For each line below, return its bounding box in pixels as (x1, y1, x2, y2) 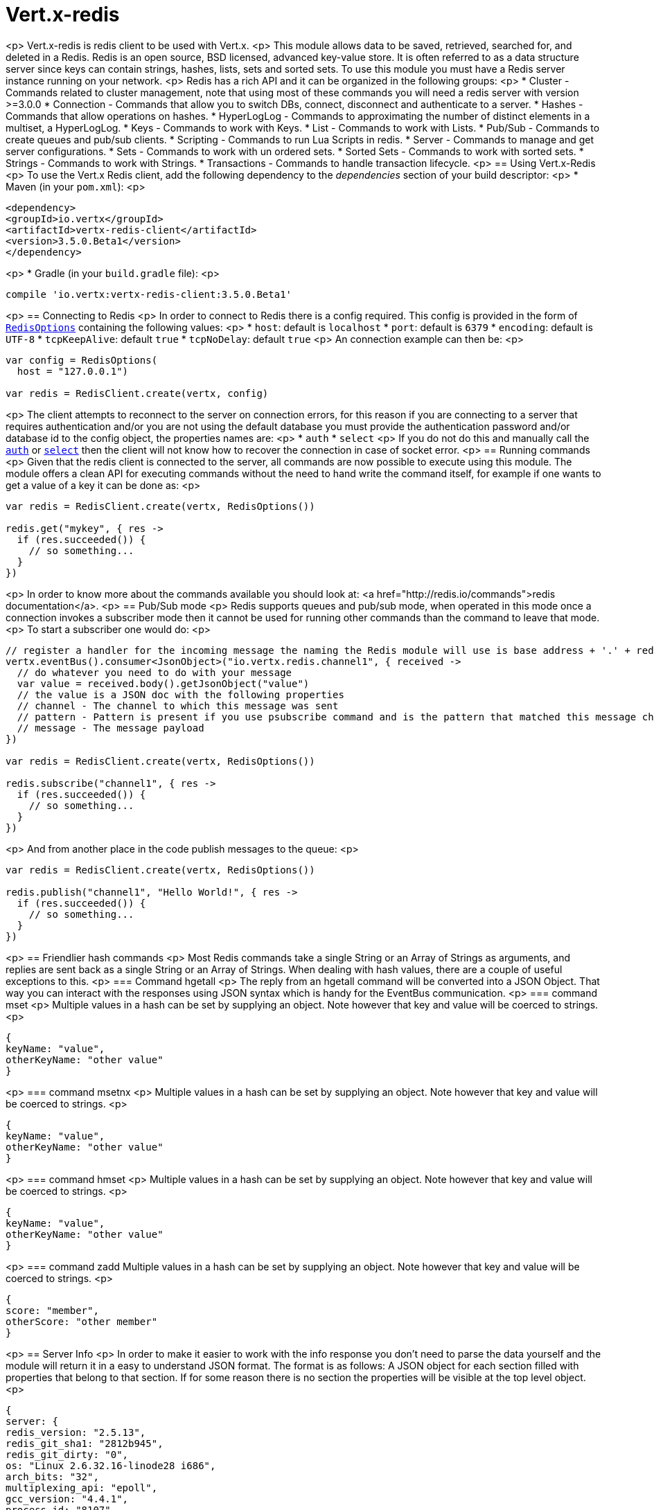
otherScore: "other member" (6, 1315, 158, 1327)
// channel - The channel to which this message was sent (17, 700, 339, 711)
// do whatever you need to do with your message (17, 666, 292, 678)
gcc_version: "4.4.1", (6, 1493, 129, 1504)
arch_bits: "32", (6, 1471, 99, 1482)
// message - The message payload (17, 722, 204, 734)
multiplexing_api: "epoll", (6, 1482, 158, 1493)
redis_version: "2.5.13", (6, 1426, 146, 1438)
